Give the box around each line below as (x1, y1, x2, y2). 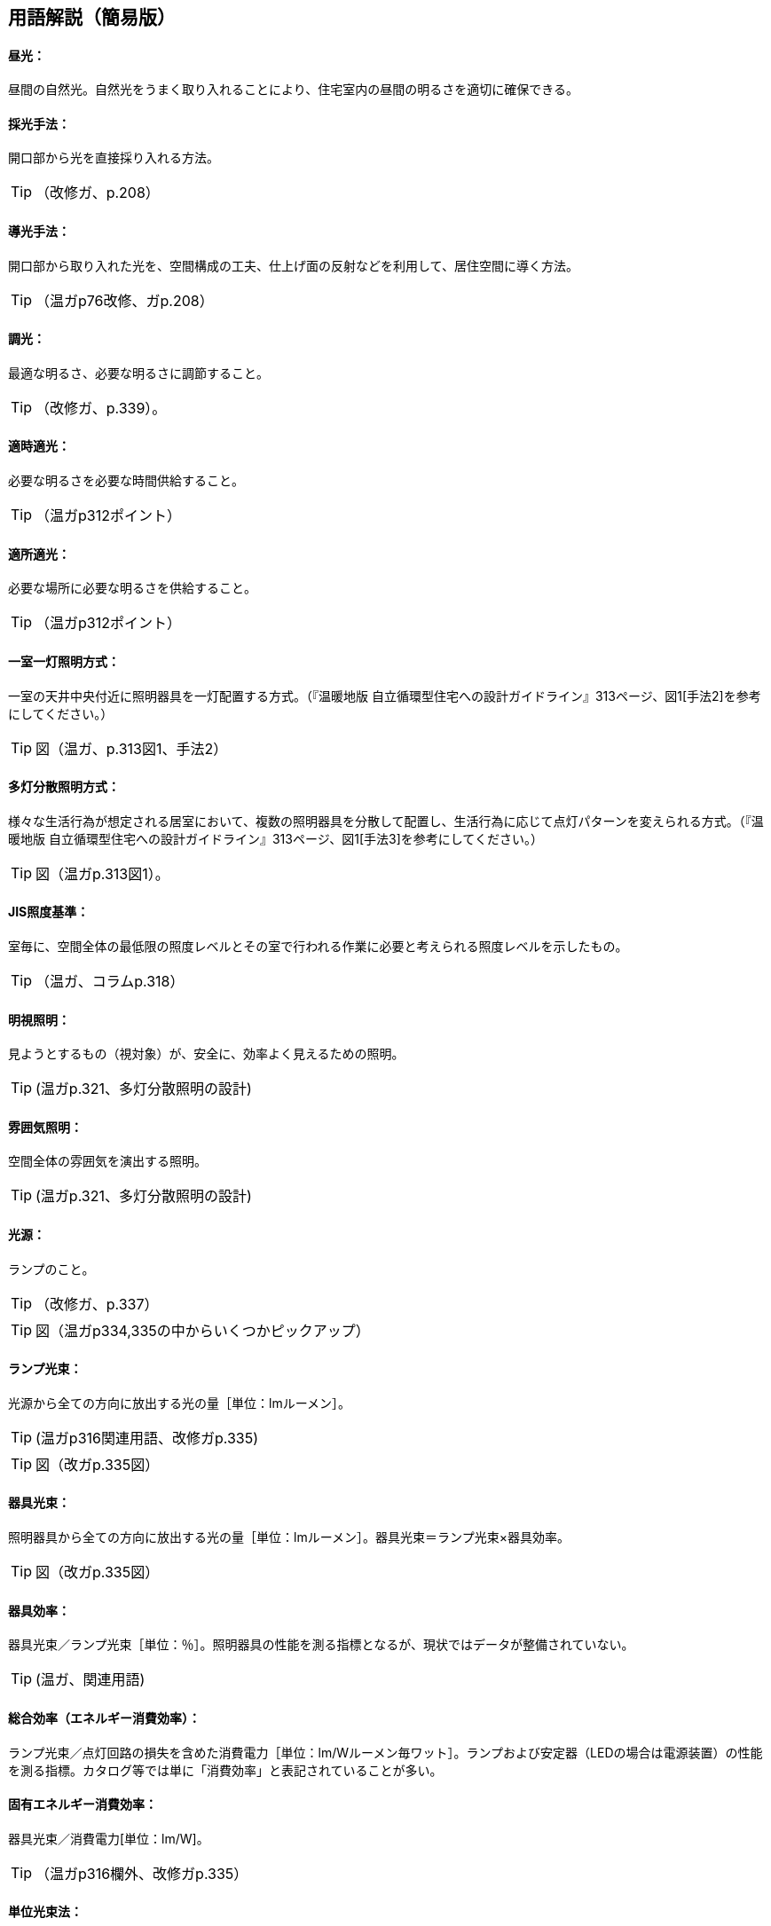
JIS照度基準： (8, 904, 90, 920)
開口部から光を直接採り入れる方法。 (8, 150, 219, 166)
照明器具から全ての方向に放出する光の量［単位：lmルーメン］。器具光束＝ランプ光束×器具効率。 (8, 1529, 570, 1545)
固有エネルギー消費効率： (8, 1796, 157, 1812)
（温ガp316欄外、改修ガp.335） (35, 1864, 248, 1883)
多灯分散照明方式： (8, 779, 120, 795)
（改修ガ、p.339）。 (35, 398, 167, 417)
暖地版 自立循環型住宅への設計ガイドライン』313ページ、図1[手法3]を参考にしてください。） (8, 830, 543, 846)
